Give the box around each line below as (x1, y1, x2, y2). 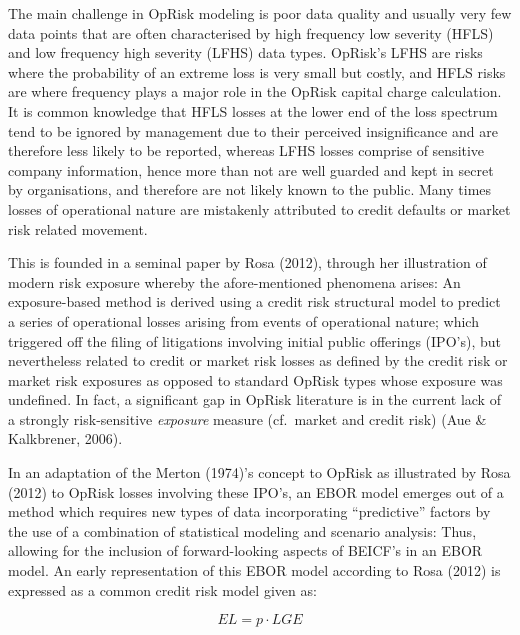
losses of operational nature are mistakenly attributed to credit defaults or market (8, 198, 511, 219)
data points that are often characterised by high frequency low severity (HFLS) (8, 22, 494, 43)
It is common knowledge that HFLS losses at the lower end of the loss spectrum (8, 100, 498, 121)
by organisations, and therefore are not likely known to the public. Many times (8, 179, 492, 200)
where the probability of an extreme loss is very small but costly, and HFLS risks (8, 61, 506, 82)
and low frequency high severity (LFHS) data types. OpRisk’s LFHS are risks (8, 42, 483, 63)
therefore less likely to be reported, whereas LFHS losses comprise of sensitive (8, 140, 485, 161)
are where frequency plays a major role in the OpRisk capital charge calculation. (8, 81, 502, 102)
